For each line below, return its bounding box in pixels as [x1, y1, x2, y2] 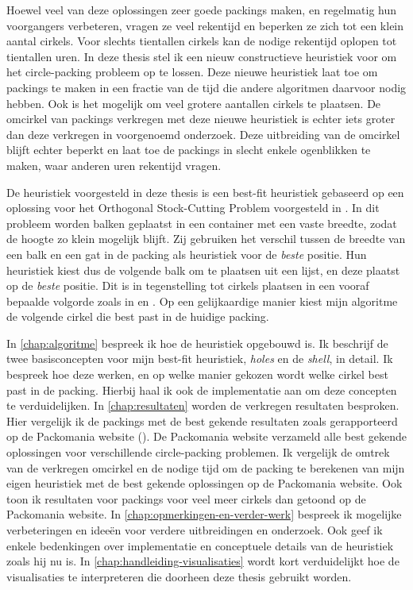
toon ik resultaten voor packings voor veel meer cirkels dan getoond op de [6, 490, 366, 507]
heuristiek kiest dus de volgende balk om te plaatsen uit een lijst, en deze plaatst [6, 261, 400, 278]
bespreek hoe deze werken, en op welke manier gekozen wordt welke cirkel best [6, 366, 388, 383]
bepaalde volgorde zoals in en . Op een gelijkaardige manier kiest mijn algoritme [6, 292, 398, 309]
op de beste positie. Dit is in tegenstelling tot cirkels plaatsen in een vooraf [6, 277, 369, 294]
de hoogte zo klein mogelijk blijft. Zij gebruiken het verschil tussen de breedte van [6, 230, 406, 247]
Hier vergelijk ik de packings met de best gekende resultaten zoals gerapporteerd [6, 412, 398, 429]
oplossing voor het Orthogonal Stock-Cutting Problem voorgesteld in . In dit [6, 199, 380, 216]
